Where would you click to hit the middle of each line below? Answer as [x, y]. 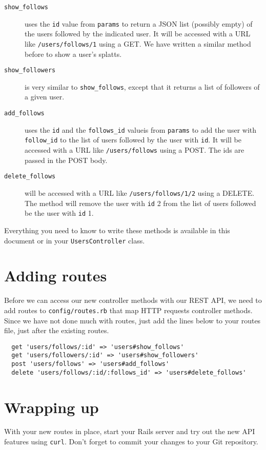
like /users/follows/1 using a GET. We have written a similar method [138, 43]
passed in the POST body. [66, 160]
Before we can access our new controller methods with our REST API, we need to [133, 300]
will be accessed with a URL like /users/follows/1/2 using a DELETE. [140, 192]
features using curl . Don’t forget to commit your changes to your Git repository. [131, 442]
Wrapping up [52, 407]
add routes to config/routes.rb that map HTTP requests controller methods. [128, 310]
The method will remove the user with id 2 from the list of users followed [140, 203]
